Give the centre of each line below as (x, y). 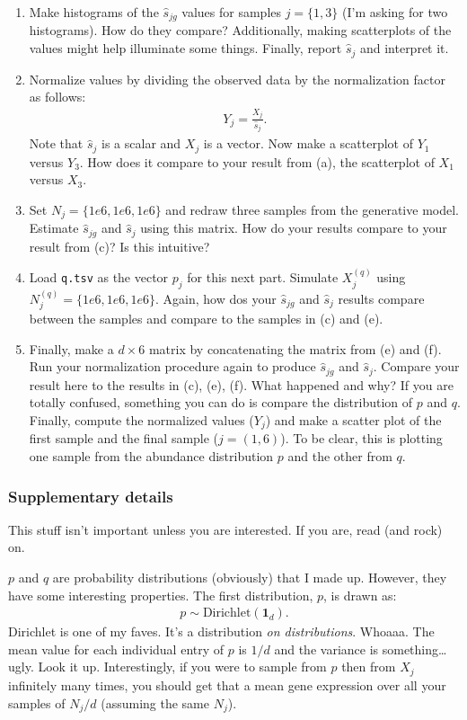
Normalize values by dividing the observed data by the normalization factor (237, 79)
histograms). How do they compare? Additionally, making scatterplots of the (240, 30)
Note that (56, 143)
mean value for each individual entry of (116, 649)
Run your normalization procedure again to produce (172, 366)
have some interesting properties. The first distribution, (161, 595)
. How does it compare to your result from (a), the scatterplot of (257, 161)
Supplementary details (91, 496)
